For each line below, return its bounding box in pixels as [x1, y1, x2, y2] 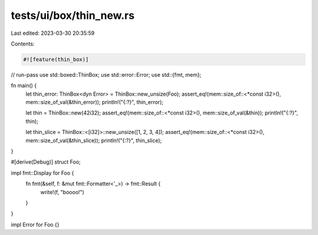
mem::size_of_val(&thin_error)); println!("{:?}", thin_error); [25, 99, 164, 106]
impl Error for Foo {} [11, 221, 59, 228]
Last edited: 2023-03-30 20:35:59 [11, 30, 95, 37]
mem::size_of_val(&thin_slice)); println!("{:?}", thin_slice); [25, 136, 162, 144]
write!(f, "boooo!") [40, 188, 85, 195]
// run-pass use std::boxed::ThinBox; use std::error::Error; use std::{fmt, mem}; [11, 71, 201, 78]
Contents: [11, 40, 35, 47]
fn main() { [11, 82, 37, 89]
